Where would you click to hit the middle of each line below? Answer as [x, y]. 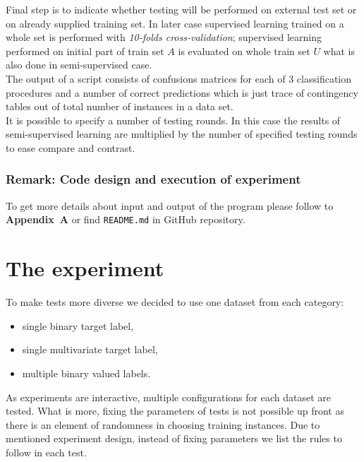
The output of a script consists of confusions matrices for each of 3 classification [178, 78]
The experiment [85, 268]
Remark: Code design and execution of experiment [153, 179]
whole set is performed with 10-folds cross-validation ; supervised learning [164, 37]
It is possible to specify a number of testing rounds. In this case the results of [173, 120]
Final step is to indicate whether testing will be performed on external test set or [181, 9]
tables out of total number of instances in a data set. [120, 106]
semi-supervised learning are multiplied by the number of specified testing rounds [182, 134]
